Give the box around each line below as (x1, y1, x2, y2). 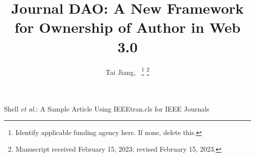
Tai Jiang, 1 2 (105, 65, 150, 77)
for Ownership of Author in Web (14, 17, 241, 37)
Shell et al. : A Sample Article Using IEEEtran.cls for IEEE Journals (4, 103, 209, 113)
